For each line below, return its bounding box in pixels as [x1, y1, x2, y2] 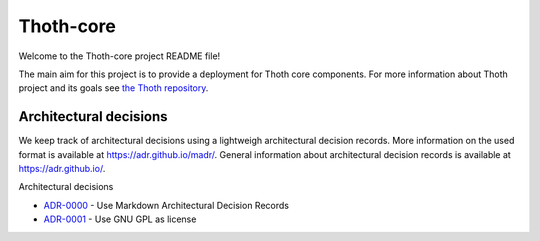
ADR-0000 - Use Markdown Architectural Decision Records [43, 199, 290, 211]
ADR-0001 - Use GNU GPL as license [43, 213, 197, 225]
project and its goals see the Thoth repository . [18, 82, 209, 94]
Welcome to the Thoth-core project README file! [18, 50, 221, 62]
